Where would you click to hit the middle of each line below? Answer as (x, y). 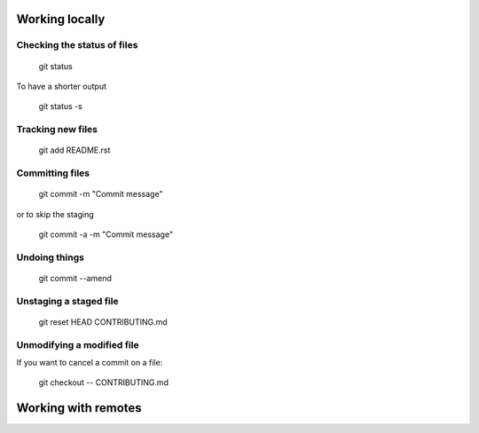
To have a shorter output (61, 86)
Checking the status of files (77, 45)
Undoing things (50, 257)
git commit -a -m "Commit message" (106, 234)
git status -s (61, 106)
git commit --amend (75, 278)
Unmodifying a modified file (78, 344)
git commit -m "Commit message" (101, 194)
